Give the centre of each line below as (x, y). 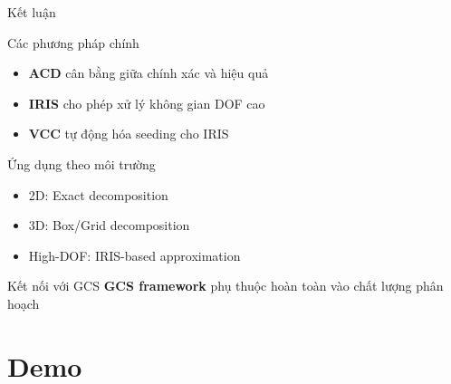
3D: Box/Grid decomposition (109, 225)
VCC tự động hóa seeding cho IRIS (129, 134)
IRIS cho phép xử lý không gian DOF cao (147, 103)
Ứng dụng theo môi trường (82, 163)
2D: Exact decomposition (98, 194)
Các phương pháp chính (73, 42)
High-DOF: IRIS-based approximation (134, 255)
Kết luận (32, 12)
